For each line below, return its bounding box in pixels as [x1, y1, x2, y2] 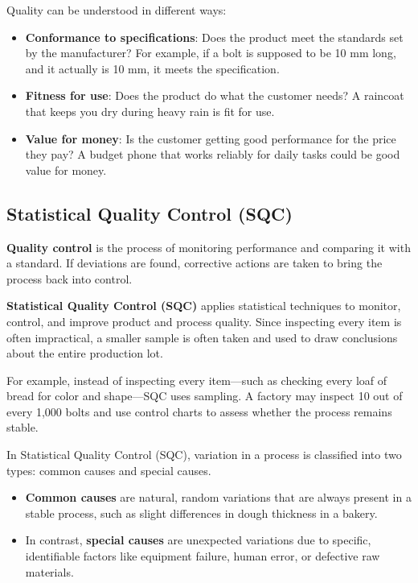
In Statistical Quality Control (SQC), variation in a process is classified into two [6, 446, 402, 463]
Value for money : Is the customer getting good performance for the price [25, 130, 396, 147]
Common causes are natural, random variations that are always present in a [25, 489, 412, 506]
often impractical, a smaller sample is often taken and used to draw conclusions [6, 329, 398, 345]
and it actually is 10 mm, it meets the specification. [25, 60, 280, 76]
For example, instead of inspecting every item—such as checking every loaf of [6, 371, 387, 388]
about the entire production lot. [6, 345, 163, 362]
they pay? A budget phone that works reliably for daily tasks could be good [25, 146, 400, 163]
